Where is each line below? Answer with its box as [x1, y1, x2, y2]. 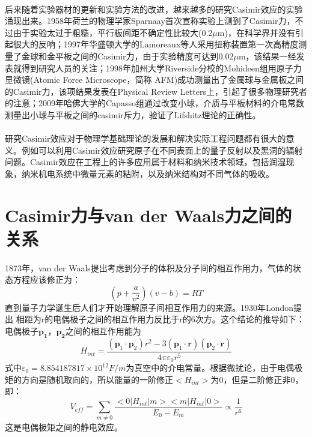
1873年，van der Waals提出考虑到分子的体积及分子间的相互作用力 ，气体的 [5, 261, 293, 274]
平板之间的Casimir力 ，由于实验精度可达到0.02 [55, 49, 234, 62]
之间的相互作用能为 [65, 325, 141, 337]
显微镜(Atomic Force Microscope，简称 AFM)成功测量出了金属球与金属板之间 [5, 73, 304, 86]
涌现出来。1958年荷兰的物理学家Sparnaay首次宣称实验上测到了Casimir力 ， [5, 14, 295, 27]
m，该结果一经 [238, 49, 296, 62]
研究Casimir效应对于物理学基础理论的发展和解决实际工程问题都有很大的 [5, 132, 286, 145]
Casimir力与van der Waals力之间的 [5, 202, 292, 227]
